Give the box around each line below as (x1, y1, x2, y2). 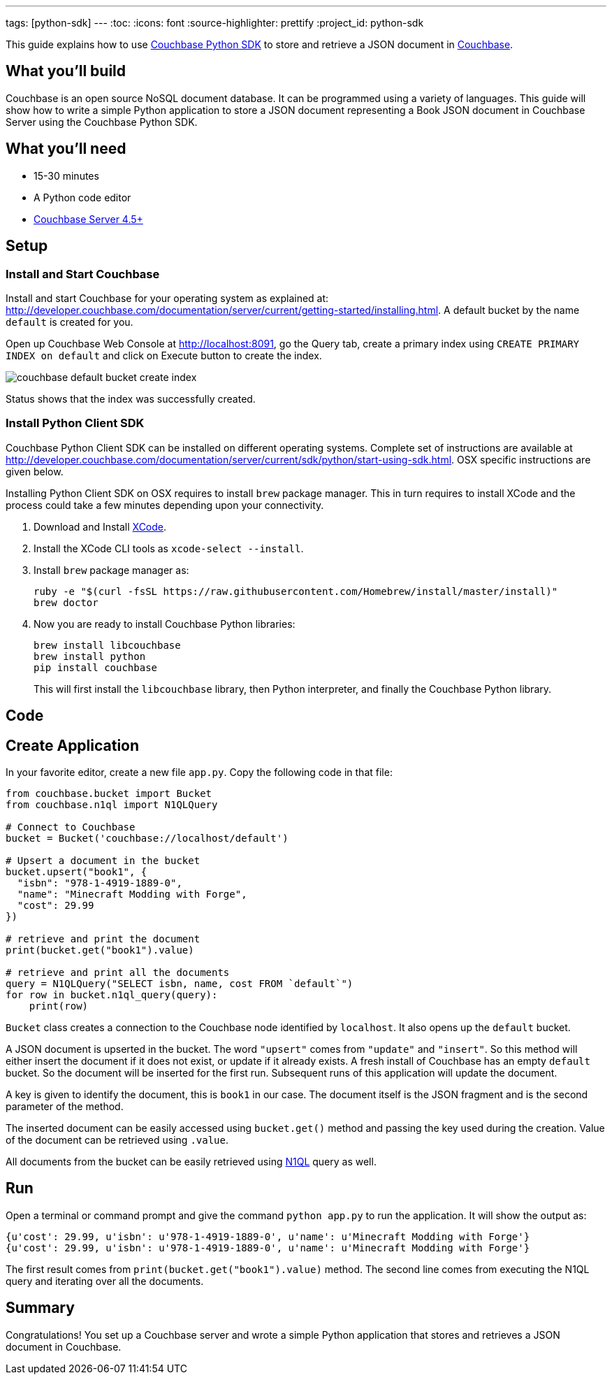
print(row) (29, 1000, 89, 1012)
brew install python (34, 650, 146, 662)
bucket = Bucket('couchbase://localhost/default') (6, 832, 289, 844)
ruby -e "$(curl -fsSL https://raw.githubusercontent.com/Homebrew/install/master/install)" (34, 585, 558, 597)
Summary (6, 1299, 75, 1317)
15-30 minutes (34, 169, 99, 182)
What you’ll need (6, 140, 126, 158)
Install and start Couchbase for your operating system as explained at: (6, 292, 329, 304)
